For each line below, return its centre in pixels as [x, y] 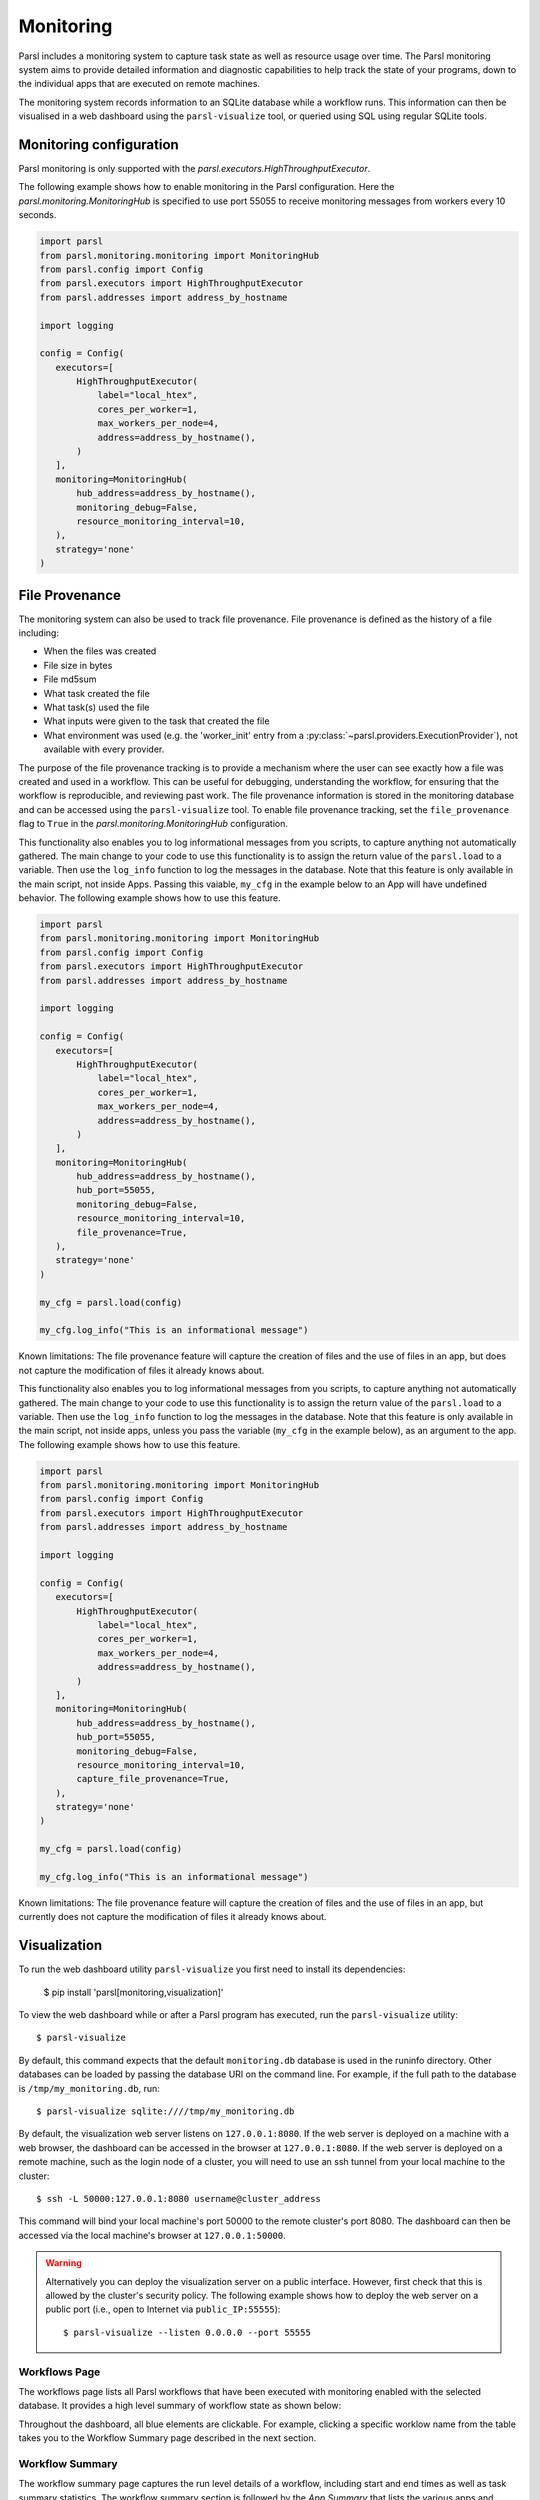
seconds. [37, 215]
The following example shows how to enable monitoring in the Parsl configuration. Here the [206, 187]
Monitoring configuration [98, 144]
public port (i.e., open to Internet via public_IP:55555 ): [163, 2309]
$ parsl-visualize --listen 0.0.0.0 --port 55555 [187, 2332]
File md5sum [70, 679]
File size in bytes [78, 665]
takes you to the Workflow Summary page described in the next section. [167, 2438]
